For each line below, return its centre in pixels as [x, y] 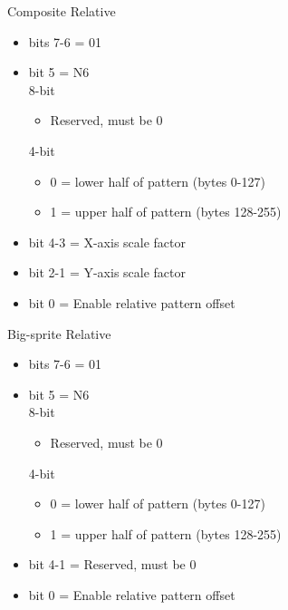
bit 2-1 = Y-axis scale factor [107, 272]
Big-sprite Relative [59, 333]
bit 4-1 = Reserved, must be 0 [112, 564]
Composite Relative [62, 11]
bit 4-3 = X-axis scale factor [107, 242]
